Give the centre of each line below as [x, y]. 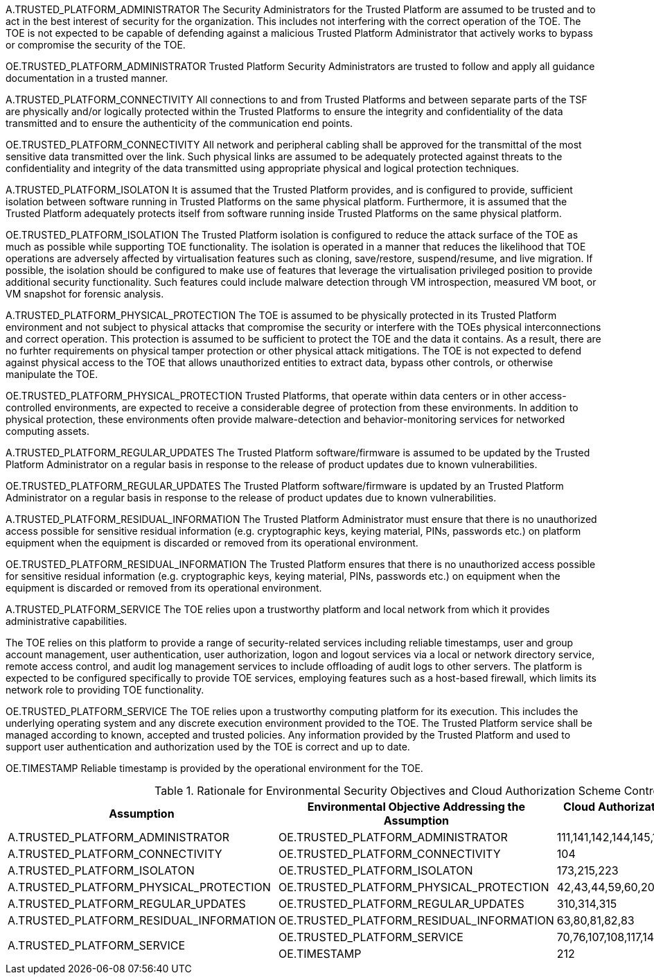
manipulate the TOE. [52, 374]
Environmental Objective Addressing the [416, 807]
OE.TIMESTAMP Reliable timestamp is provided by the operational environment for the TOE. [214, 768]
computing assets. [47, 431]
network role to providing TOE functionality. [105, 690]
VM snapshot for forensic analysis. [85, 294]
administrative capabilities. [67, 621]
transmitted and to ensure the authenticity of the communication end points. [179, 123]
